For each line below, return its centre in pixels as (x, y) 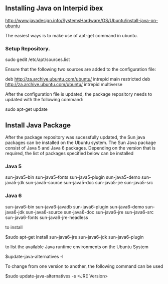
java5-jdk (15, 183)
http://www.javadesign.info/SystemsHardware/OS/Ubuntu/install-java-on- (82, 20)
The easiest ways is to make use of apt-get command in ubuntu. (72, 35)
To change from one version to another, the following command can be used (84, 266)
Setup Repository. (28, 48)
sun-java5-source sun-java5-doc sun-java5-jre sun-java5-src (90, 183)
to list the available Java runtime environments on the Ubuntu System (77, 247)
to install (14, 227)
